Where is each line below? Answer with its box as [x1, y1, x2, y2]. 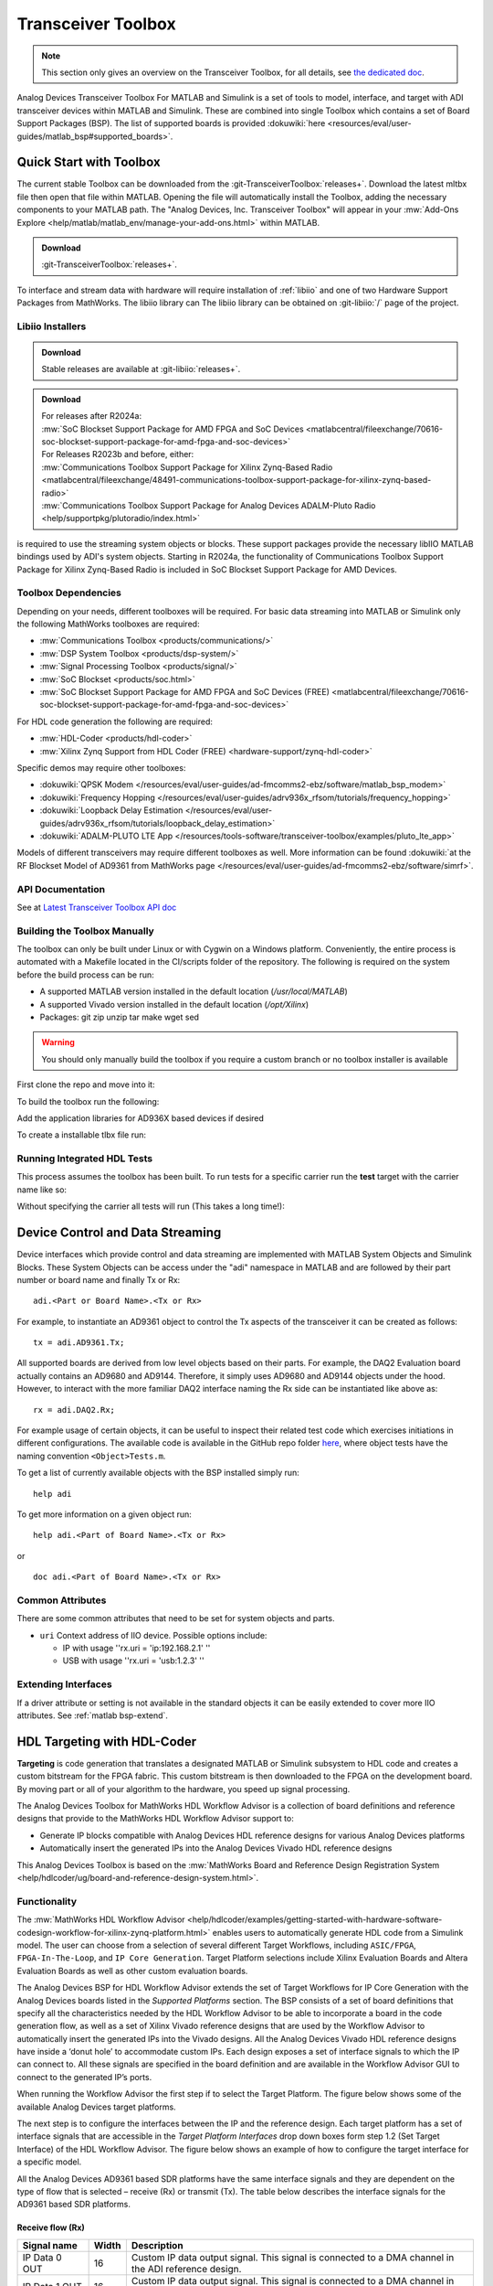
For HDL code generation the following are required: [16, 716, 214, 727]
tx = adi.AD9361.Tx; [33, 1338, 125, 1348]
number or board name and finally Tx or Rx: [16, 1274, 181, 1285]
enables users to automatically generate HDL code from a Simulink [212, 1927, 464, 1938]
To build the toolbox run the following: [16, 1095, 160, 1106]
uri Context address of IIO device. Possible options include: [39, 1629, 267, 1640]
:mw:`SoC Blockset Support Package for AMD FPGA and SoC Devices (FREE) [39, 687, 330, 698]
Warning [41, 1037, 75, 1048]
